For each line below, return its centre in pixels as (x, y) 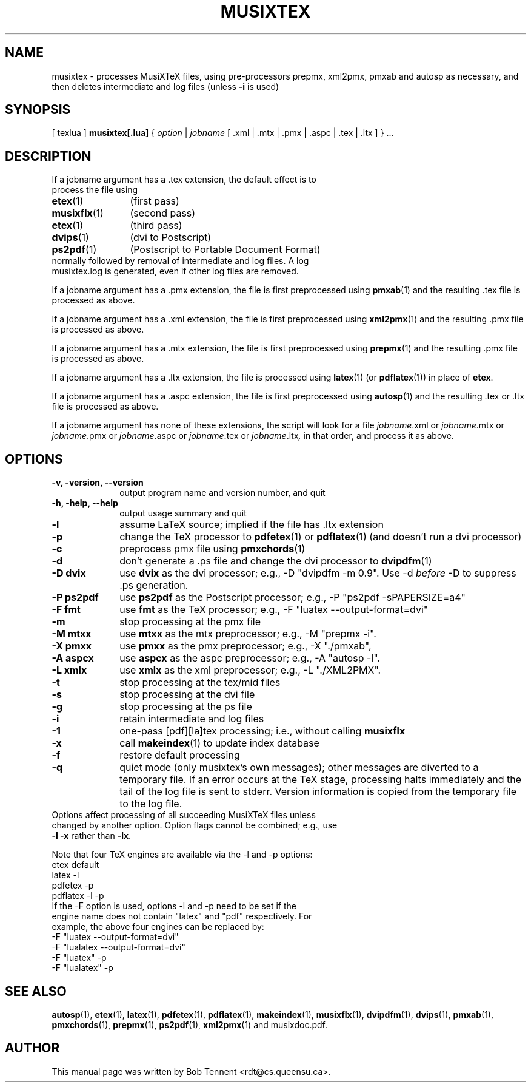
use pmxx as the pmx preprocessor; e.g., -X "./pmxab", (245, 646)
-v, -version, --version (98, 483)
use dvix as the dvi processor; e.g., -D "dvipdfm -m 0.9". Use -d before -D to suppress (318, 573)
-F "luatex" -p (79, 958)
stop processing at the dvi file (187, 695)
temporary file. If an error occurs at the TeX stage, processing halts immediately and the (321, 780)
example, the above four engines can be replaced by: (158, 927)
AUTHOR (32, 1048)
